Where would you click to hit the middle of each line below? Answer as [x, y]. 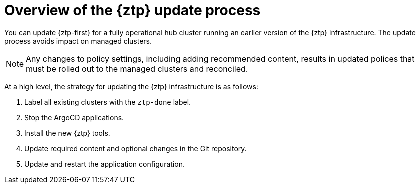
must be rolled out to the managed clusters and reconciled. [137, 69]
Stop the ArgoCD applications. [74, 117]
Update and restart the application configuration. [104, 164]
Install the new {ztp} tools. [67, 133]
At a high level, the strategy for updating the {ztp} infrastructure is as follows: [131, 86]
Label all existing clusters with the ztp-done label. [108, 102]
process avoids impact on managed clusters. [78, 41]
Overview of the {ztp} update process [132, 10]
